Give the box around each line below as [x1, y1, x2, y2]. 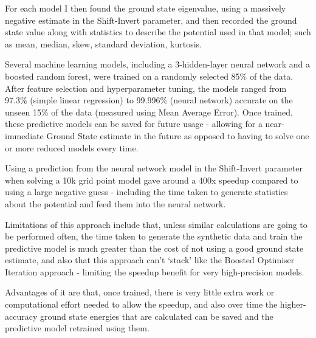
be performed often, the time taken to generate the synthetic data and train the [5, 230, 303, 243]
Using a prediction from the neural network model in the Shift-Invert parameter [5, 162, 303, 174]
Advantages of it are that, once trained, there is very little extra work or [5, 286, 275, 298]
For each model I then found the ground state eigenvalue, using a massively [5, 2, 286, 14]
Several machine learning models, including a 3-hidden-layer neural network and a [5, 58, 310, 71]
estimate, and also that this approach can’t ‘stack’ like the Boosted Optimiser [5, 253, 295, 266]
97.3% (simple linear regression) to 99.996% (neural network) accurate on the [5, 94, 293, 106]
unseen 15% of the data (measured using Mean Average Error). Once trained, [5, 105, 293, 118]
